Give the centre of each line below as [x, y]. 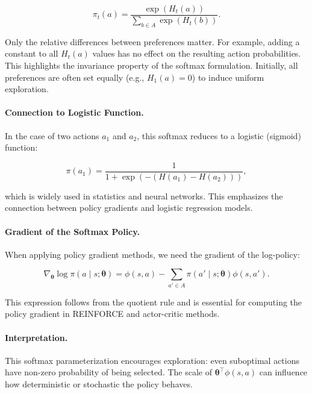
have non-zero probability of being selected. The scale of [108, 372]
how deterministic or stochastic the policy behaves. [99, 383]
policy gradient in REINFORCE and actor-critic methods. [112, 314]
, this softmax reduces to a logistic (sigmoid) [219, 135]
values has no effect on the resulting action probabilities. [197, 53]
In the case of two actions [52, 135]
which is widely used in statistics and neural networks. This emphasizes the [144, 195]
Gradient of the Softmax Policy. [72, 231]
